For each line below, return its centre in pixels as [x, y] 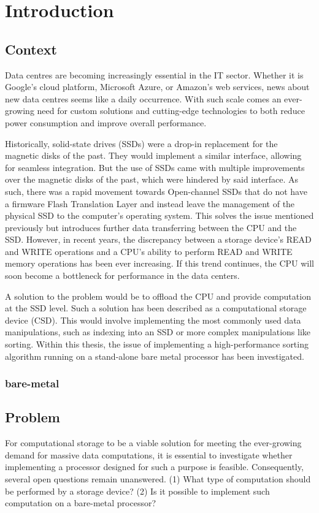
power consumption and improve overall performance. [106, 122]
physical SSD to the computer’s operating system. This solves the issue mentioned [159, 215]
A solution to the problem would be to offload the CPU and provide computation [158, 296]
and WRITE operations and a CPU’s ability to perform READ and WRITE [149, 251]
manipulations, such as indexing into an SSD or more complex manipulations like [158, 332]
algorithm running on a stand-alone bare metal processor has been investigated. [155, 356]
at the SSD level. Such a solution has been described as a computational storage [156, 308]
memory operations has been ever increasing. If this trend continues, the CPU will [159, 263]
